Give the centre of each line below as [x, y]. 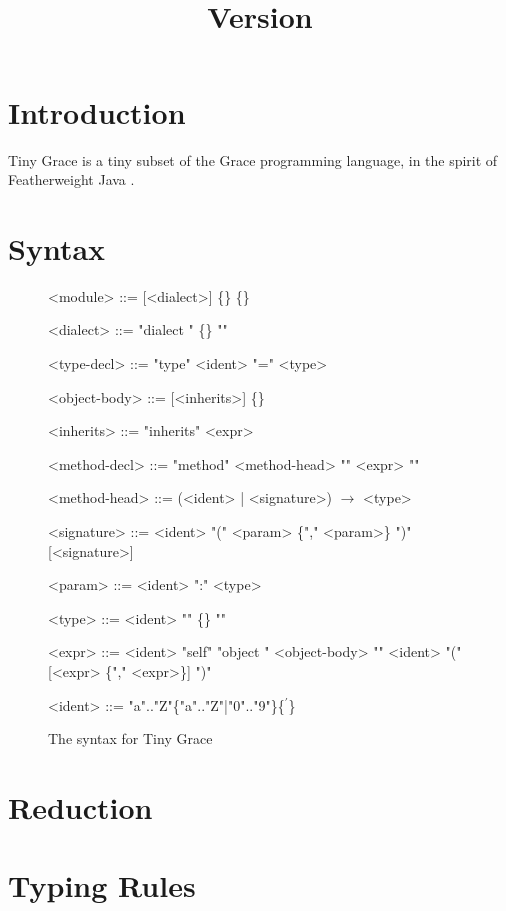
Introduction [97, 111]
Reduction [80, 806]
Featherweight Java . [71, 179]
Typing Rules [102, 885]
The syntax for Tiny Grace [130, 738]
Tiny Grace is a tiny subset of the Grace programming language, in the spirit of [253, 159]
